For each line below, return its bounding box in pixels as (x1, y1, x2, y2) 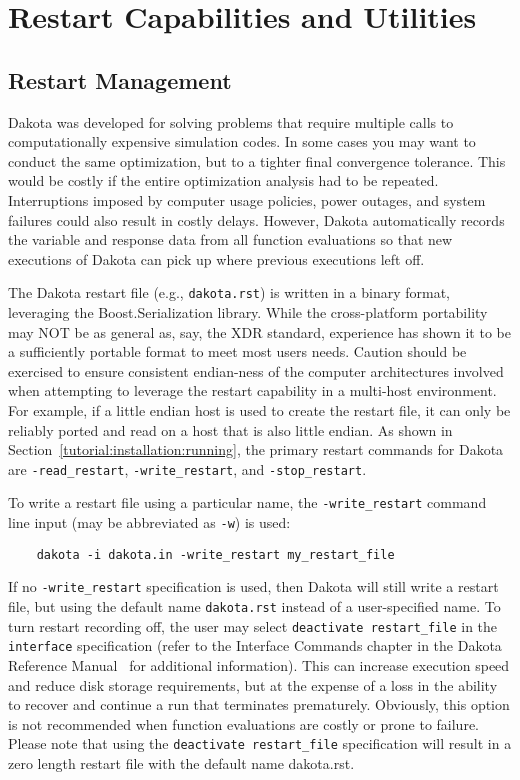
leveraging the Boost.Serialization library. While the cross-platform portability (8, 301, 488, 322)
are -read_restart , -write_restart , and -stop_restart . (8, 458, 367, 479)
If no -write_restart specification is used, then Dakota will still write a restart (8, 576, 499, 597)
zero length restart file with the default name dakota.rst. (8, 753, 355, 774)
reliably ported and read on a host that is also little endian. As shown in (8, 419, 453, 440)
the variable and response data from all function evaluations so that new (8, 229, 453, 250)
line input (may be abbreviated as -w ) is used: (8, 512, 291, 533)
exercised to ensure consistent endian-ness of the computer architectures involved (8, 360, 504, 381)
